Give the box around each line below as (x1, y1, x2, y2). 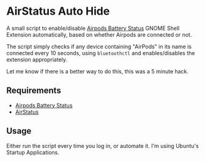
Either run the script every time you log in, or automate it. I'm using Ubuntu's (6, 142, 199, 149)
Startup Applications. (6, 149, 59, 156)
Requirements (6, 86, 61, 96)
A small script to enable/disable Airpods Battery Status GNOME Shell (6, 24, 180, 32)
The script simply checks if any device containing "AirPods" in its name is (6, 43, 192, 50)
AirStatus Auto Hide (6, 4, 110, 18)
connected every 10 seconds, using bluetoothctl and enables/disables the (6, 49, 195, 56)
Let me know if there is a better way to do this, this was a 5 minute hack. (6, 67, 188, 75)
